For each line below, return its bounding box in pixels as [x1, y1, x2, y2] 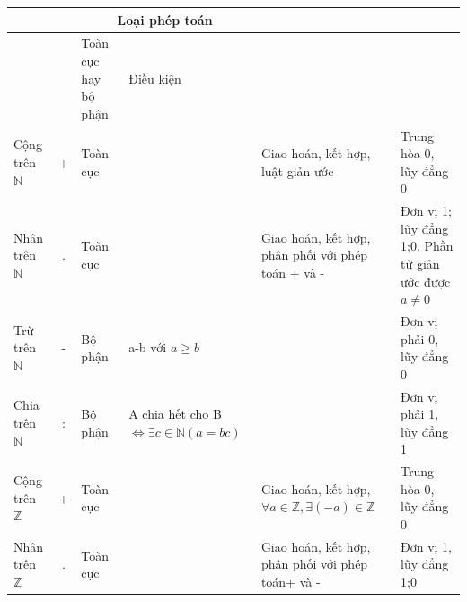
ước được [401, 271, 451, 290]
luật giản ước [260, 161, 334, 180]
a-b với [128, 338, 167, 357]
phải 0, [401, 329, 439, 348]
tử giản [401, 253, 440, 272]
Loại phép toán [117, 10, 213, 29]
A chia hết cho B [128, 404, 222, 423]
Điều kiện [128, 68, 181, 87]
